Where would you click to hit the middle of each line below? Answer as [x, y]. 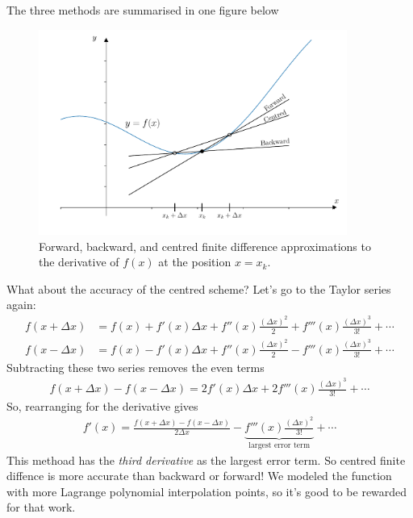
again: [21, 305]
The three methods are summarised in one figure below [143, 10]
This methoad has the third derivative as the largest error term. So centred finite [206, 460]
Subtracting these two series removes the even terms [136, 367]
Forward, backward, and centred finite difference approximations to [205, 246]
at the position [195, 262]
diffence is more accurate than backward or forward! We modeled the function [199, 476]
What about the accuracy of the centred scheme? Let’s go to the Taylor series [199, 288]
